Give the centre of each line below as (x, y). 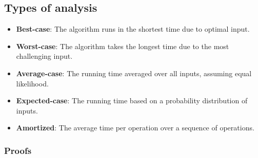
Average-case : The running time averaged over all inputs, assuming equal (134, 73)
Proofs (18, 150)
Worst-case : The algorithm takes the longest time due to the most (123, 46)
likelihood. (32, 83)
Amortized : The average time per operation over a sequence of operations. (135, 128)
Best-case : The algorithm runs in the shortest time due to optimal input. (133, 29)
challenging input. (44, 56)
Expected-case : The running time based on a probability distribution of (132, 100)
